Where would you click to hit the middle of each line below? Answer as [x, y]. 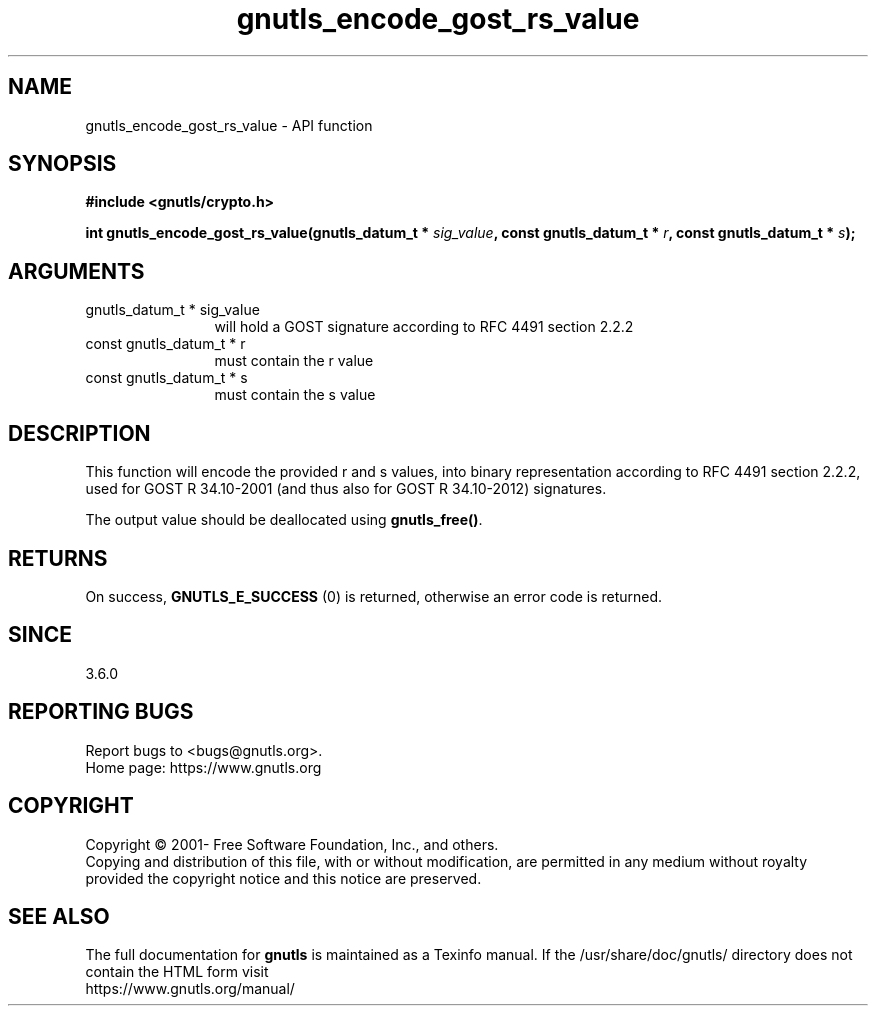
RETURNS [58, 558]
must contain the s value [295, 395]
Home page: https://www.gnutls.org [203, 767]
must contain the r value [294, 361]
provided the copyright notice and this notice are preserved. [283, 878]
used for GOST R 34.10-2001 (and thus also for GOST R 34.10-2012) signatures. [346, 489]
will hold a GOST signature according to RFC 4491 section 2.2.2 [424, 327]
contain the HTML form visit [177, 972]
